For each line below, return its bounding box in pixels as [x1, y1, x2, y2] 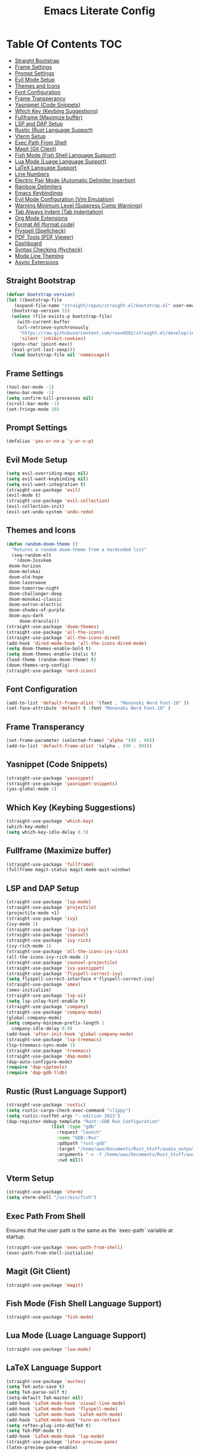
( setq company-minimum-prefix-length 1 [6, 1020, 105, 1026]
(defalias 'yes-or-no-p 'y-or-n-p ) [6, 439, 94, 444]
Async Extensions [14, 258, 59, 265]
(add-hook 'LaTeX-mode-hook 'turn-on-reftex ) [6, 1417, 120, 1423]
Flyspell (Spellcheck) [14, 227, 66, 234]
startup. [6, 1233, 25, 1240]
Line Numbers [14, 170, 49, 177]
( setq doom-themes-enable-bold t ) [6, 646, 92, 652]
